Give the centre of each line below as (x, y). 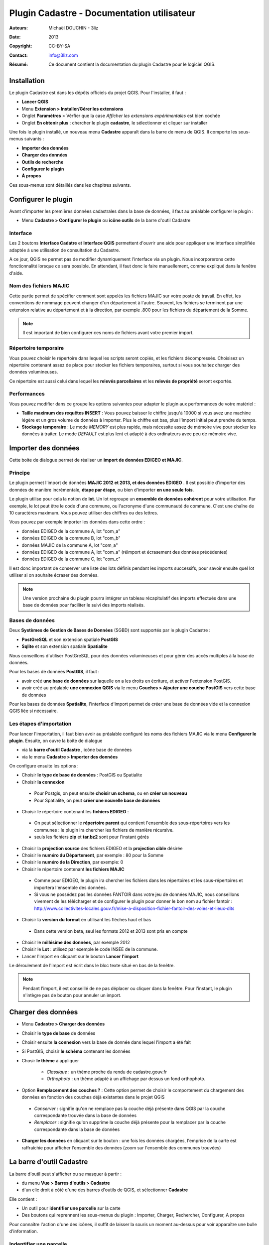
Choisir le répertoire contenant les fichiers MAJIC (73, 869)
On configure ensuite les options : (44, 766)
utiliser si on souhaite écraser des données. (54, 575)
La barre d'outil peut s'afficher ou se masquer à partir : (66, 1174)
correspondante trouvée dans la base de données (85, 1116)
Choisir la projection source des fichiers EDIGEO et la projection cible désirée (102, 848)
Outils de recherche (43, 162)
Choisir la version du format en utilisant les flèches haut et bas (86, 920)
